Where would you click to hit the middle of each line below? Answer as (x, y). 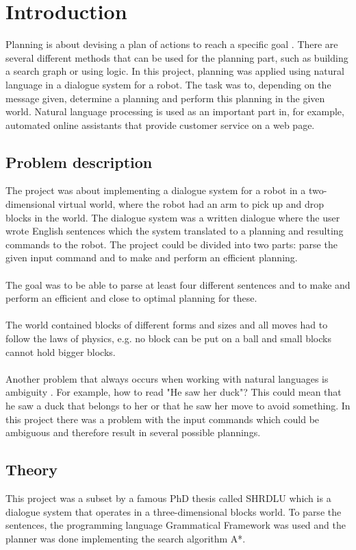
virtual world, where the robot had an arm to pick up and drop (191, 204)
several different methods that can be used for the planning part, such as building (177, 57)
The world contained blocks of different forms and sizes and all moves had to (167, 325)
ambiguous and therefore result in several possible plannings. (133, 432)
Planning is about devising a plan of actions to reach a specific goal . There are (172, 44)
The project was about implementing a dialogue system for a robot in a (156, 190)
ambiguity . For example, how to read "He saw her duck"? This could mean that (174, 392)
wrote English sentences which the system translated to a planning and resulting (175, 231)
